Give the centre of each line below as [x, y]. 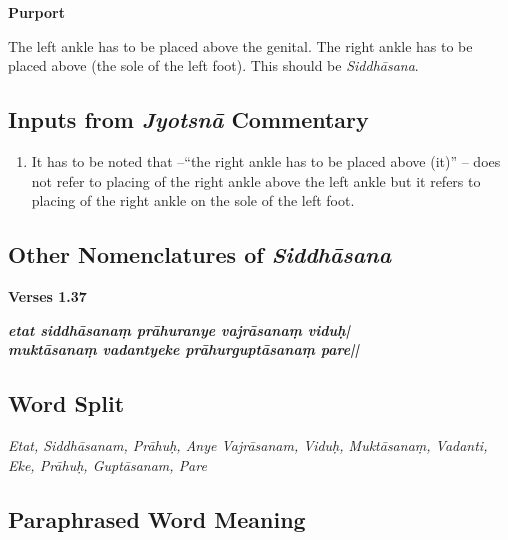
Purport [36, 12]
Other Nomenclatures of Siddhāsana [200, 254]
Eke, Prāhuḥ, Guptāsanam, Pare [107, 464]
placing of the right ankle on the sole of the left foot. [193, 200]
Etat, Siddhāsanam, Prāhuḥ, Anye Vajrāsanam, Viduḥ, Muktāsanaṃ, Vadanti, [248, 444]
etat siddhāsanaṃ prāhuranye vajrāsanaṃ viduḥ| [179, 329]
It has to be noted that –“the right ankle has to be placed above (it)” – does [266, 160]
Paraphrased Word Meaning [157, 518]
